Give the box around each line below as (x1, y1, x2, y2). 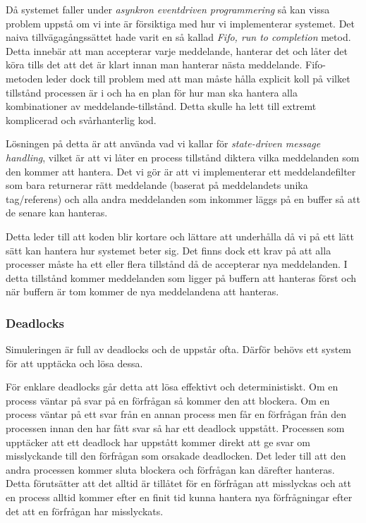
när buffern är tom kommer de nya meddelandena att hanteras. (6, 284, 279, 299)
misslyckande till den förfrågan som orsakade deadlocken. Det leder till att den (6, 448, 346, 463)
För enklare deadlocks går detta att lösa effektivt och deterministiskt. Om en (6, 379, 338, 394)
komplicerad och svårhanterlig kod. (6, 112, 157, 127)
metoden (6, 70, 43, 85)
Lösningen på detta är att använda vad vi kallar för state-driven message (6, 136, 321, 151)
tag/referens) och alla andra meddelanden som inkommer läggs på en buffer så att (6, 191, 360, 206)
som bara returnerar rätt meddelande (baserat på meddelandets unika (6, 178, 308, 192)
